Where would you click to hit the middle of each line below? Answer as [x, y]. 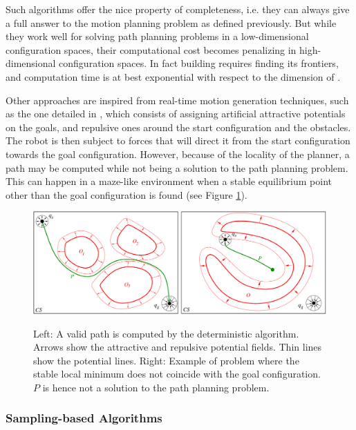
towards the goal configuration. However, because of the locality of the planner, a [178, 154]
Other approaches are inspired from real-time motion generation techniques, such [177, 100]
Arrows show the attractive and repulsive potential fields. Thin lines [178, 347]
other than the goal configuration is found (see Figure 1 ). [127, 194]
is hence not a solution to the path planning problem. [156, 387]
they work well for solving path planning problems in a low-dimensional [157, 36]
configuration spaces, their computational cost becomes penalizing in [151, 49]
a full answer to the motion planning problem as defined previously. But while [171, 22]
